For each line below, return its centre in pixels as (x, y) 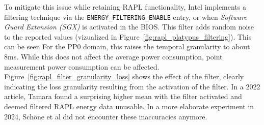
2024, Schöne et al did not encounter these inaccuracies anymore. (106, 116)
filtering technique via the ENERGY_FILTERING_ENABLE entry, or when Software (126, 17)
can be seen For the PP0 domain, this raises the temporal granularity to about (127, 46)
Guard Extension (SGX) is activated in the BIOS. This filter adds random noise (129, 27)
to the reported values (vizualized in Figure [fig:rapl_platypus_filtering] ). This (128, 36)
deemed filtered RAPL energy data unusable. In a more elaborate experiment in (129, 106)
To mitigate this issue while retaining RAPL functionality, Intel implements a (125, 7)
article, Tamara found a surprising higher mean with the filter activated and (123, 96)
